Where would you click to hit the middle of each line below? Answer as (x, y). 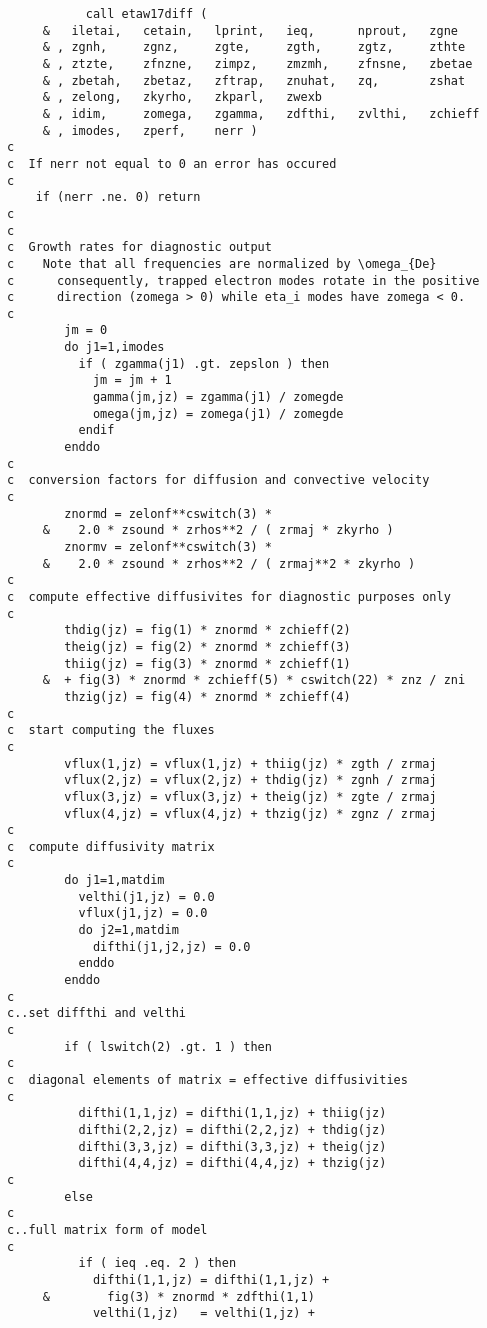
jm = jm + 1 (132, 380)
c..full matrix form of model (107, 1229)
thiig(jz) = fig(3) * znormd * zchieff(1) (207, 663)
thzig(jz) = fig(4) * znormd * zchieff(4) (207, 696)
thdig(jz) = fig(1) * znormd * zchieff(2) (207, 630)
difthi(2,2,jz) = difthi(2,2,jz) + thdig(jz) (232, 1129)
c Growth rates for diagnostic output (139, 247)
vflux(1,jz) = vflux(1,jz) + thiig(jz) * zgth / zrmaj (250, 763)
